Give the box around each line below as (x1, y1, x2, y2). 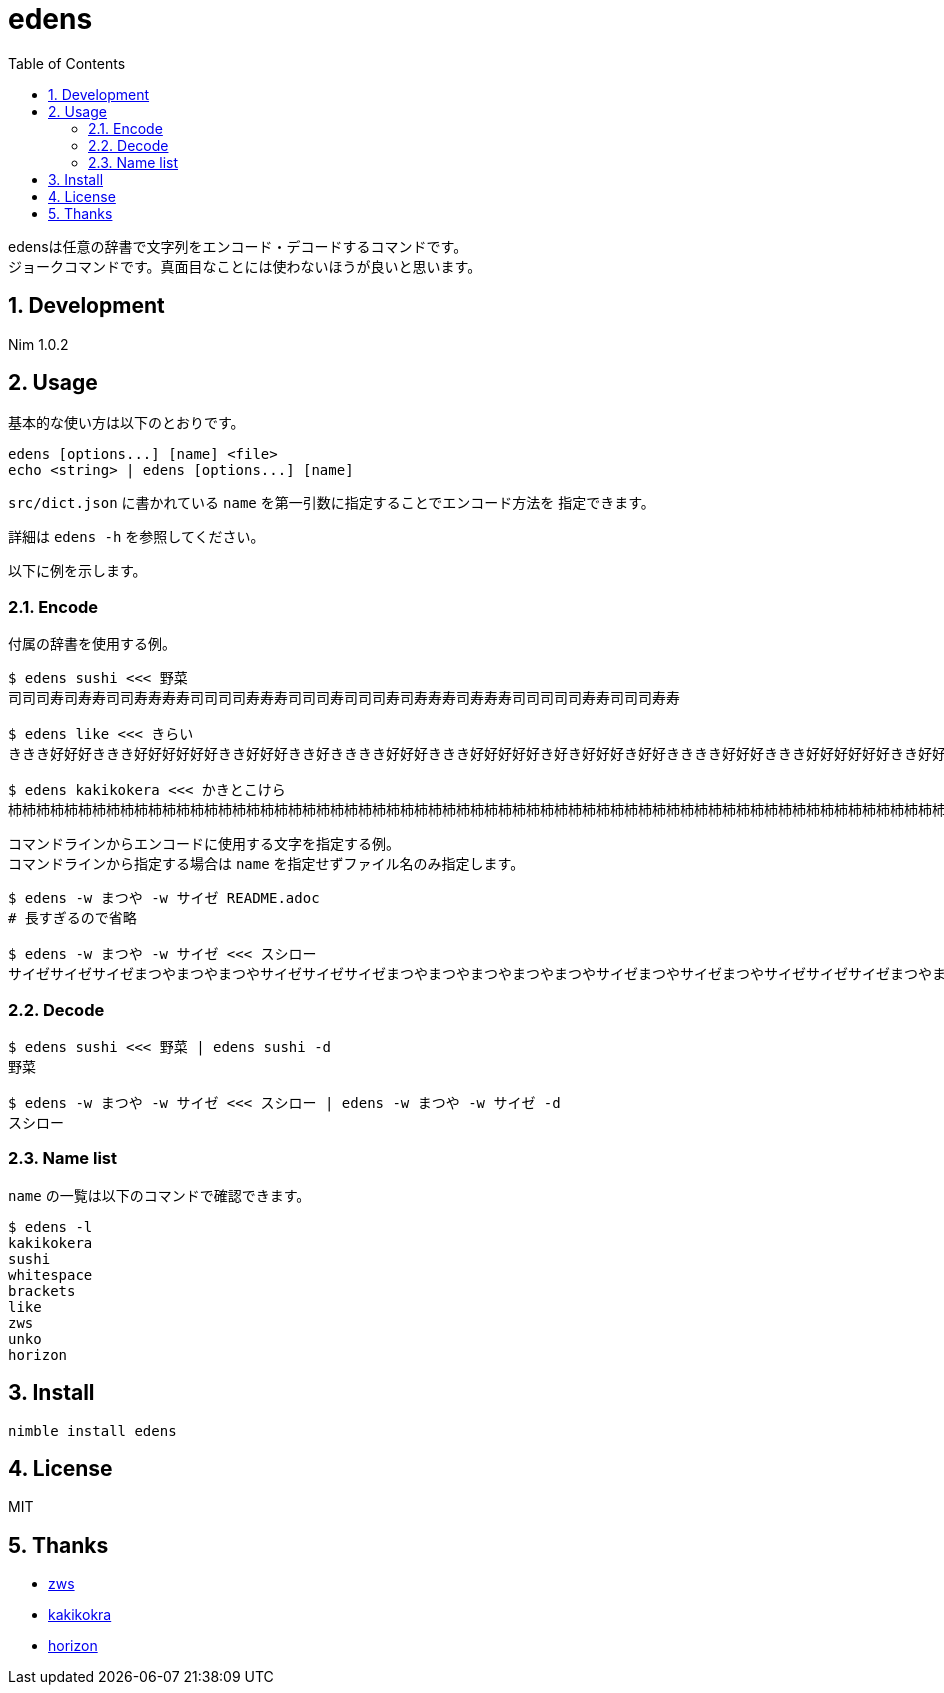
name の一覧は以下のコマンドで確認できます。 (8, 1186, 311, 1204)
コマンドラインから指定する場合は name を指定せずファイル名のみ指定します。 (8, 855, 525, 873)
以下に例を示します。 (8, 562, 147, 580)
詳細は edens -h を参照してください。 (8, 528, 265, 546)
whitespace (8, 1266, 93, 1283)
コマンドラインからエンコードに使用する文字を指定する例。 (8, 835, 400, 853)
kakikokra (48, 1606, 112, 1624)
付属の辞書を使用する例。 (8, 635, 176, 653)
